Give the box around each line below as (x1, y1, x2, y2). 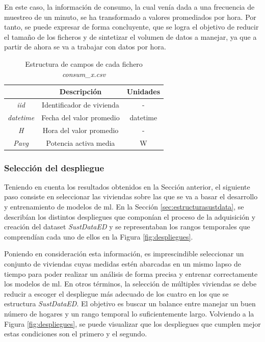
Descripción (59, 86, 102, 97)
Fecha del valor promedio (41, 112, 120, 122)
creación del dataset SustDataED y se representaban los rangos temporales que (4, 221, 250, 232)
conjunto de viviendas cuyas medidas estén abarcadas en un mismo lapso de (4, 258, 241, 269)
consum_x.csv (62, 68, 106, 79)
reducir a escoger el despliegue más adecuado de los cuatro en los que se (4, 288, 229, 299)
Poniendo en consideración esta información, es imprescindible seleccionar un (4, 248, 244, 259)
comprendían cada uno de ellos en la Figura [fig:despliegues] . (4, 231, 193, 242)
